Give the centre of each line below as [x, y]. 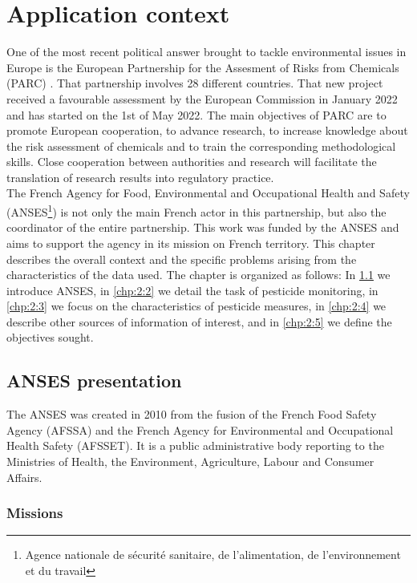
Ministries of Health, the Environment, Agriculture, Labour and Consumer [190, 462]
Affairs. [24, 477]
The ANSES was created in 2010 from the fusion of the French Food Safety [192, 414]
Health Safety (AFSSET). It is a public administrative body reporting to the [195, 445]
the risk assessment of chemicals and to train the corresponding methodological [201, 146]
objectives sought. [50, 337]
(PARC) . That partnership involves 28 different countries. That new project [195, 83]
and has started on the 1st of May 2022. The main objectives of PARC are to [196, 114]
